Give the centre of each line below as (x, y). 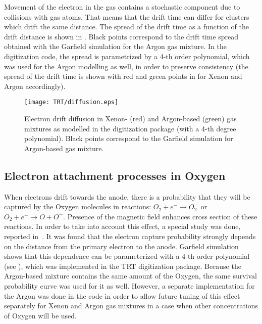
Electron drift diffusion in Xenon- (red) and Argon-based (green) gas (130, 118)
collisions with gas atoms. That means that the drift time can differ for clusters (127, 16)
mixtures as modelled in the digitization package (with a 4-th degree (130, 128)
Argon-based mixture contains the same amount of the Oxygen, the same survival (130, 276)
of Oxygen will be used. (40, 315)
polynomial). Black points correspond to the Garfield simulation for (129, 138)
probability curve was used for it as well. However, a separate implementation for (129, 285)
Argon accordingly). (35, 86)
